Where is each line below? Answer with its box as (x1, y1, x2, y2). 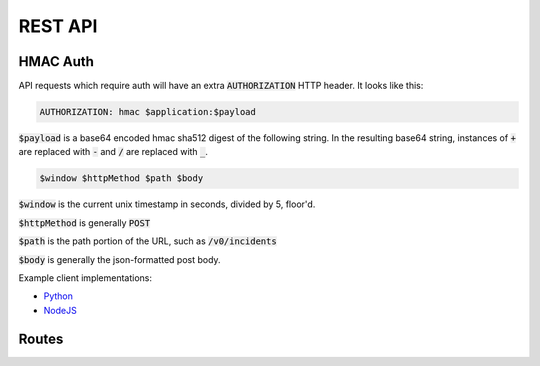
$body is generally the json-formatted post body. (18, 253, 221, 265)
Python (43, 290, 74, 302)
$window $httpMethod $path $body (39, 173, 204, 184)
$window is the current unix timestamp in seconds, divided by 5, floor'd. (18, 198, 316, 210)
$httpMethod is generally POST (18, 216, 151, 229)
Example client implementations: (18, 271, 153, 284)
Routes (18, 330, 64, 347)
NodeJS (43, 304, 77, 316)
